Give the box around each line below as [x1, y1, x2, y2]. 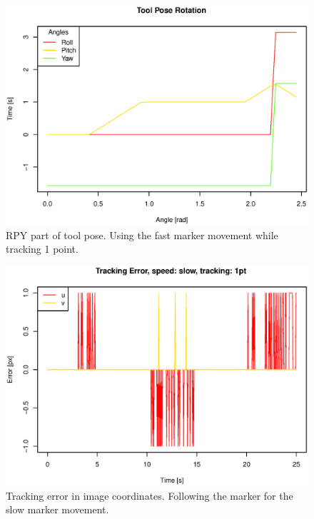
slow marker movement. [6, 502, 109, 517]
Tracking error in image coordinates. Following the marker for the [6, 488, 293, 503]
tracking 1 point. [6, 241, 78, 256]
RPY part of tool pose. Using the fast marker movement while [6, 227, 278, 242]
